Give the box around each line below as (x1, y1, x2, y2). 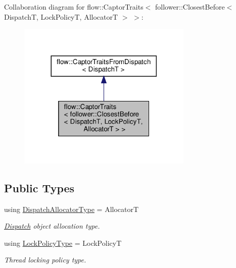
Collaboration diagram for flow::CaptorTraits (4, 2, 144, 12)
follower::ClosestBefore (155, 2, 225, 12)
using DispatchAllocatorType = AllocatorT (4, 203, 139, 214)
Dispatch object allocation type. (4, 221, 100, 231)
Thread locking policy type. (4, 254, 86, 265)
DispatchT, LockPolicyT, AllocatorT (4, 11, 118, 22)
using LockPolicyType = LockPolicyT (4, 237, 122, 248)
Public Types (4, 180, 75, 195)
